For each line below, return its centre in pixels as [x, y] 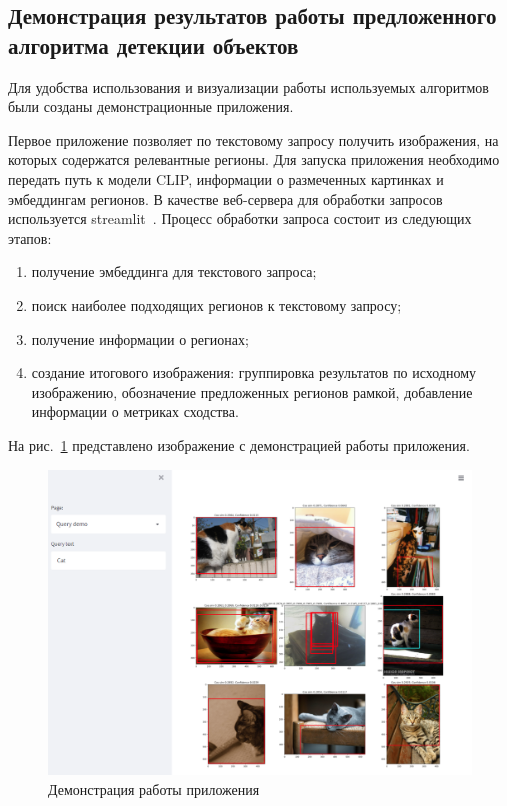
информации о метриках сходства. [135, 411]
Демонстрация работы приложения [154, 789]
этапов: [30, 237]
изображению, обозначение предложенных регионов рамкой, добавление [252, 391]
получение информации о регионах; [140, 338]
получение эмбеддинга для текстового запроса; [174, 271]
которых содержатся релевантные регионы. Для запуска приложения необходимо [254, 159]
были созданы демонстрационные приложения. [151, 106]
